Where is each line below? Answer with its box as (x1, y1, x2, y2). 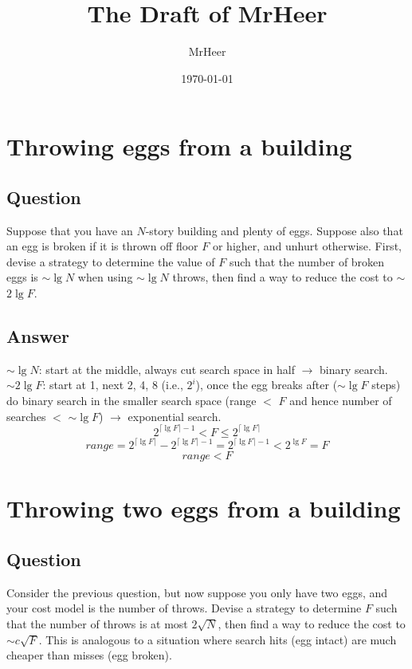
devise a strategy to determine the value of (6, 253, 215, 270)
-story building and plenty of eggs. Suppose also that (145, 222, 403, 238)
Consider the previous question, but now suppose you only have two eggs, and (6, 584, 388, 600)
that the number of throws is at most (6, 616, 188, 632)
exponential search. (128, 407, 222, 424)
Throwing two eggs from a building (6, 492, 401, 525)
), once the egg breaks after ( (195, 376, 338, 393)
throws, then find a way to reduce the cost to (172, 269, 393, 285)
